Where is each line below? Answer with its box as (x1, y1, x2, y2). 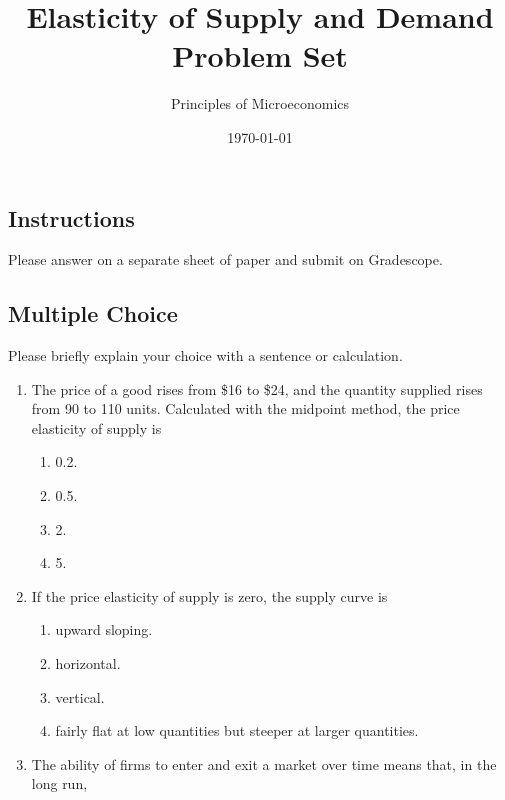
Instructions (8, 202, 135, 233)
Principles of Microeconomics (170, 93, 350, 114)
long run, (31, 773, 88, 794)
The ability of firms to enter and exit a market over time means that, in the (31, 753, 497, 774)
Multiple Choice (8, 298, 178, 329)
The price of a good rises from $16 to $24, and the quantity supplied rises (31, 378, 483, 399)
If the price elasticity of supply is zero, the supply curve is (31, 585, 388, 606)
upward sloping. (55, 619, 153, 640)
